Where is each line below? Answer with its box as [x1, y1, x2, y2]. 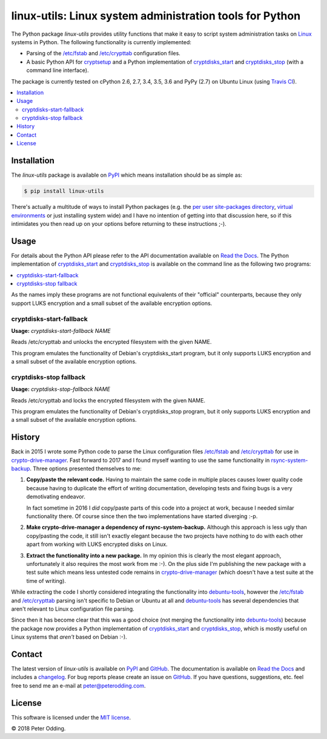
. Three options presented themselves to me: [30, 465, 142, 472]
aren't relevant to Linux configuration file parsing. [11, 605, 134, 613]
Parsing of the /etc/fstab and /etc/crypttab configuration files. [26, 50, 181, 57]
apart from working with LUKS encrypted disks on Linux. [26, 540, 168, 548]
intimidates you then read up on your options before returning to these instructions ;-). [11, 220, 226, 227]
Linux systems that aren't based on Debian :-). [11, 633, 127, 641]
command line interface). [26, 67, 89, 74]
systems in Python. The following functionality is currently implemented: [11, 38, 192, 45]
